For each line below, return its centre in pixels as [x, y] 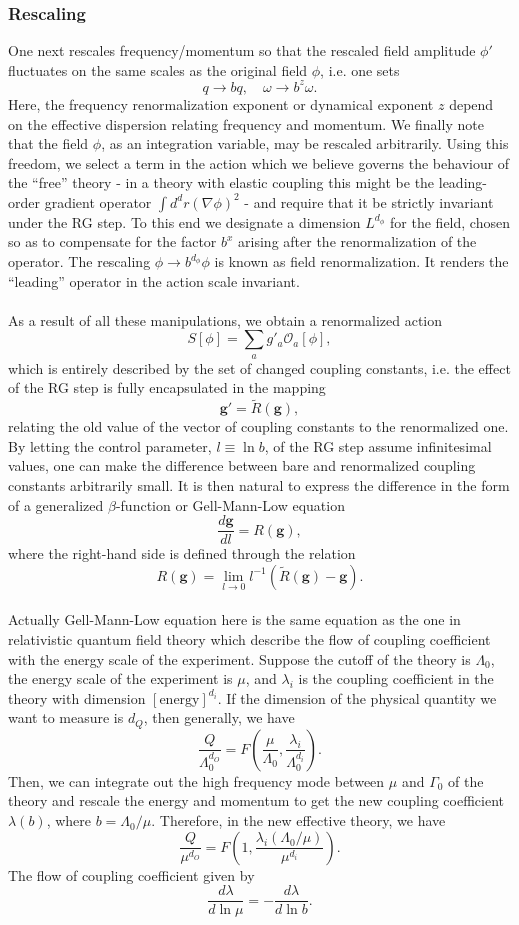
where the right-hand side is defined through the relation [182, 553]
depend [471, 103]
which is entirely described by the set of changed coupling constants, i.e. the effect [259, 367]
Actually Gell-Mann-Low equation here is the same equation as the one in [234, 619]
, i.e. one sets [360, 69]
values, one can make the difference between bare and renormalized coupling [242, 465]
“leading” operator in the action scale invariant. [154, 280]
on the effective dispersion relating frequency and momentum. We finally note [246, 123]
